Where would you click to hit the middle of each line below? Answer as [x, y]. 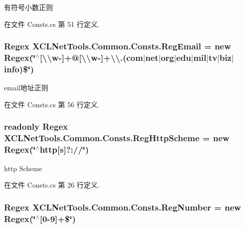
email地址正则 [26, 88]
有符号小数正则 [28, 7]
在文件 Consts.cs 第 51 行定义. [52, 24]
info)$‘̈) [19, 69]
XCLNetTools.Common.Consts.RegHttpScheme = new [117, 138]
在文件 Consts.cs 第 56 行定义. [52, 104]
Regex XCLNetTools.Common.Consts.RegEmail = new [118, 46]
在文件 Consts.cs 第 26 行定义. [52, 185]
